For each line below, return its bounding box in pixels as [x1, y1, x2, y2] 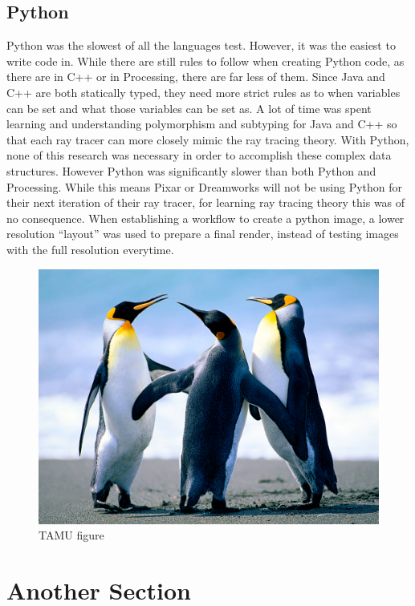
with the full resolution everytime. [6, 240, 174, 257]
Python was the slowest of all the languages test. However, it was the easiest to [6, 37, 396, 54]
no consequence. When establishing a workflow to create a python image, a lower [6, 209, 405, 226]
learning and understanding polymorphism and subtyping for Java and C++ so [6, 115, 397, 132]
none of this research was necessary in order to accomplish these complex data [6, 147, 392, 164]
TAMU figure [39, 527, 104, 543]
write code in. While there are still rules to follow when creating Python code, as [6, 52, 405, 69]
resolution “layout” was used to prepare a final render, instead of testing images [6, 225, 399, 242]
